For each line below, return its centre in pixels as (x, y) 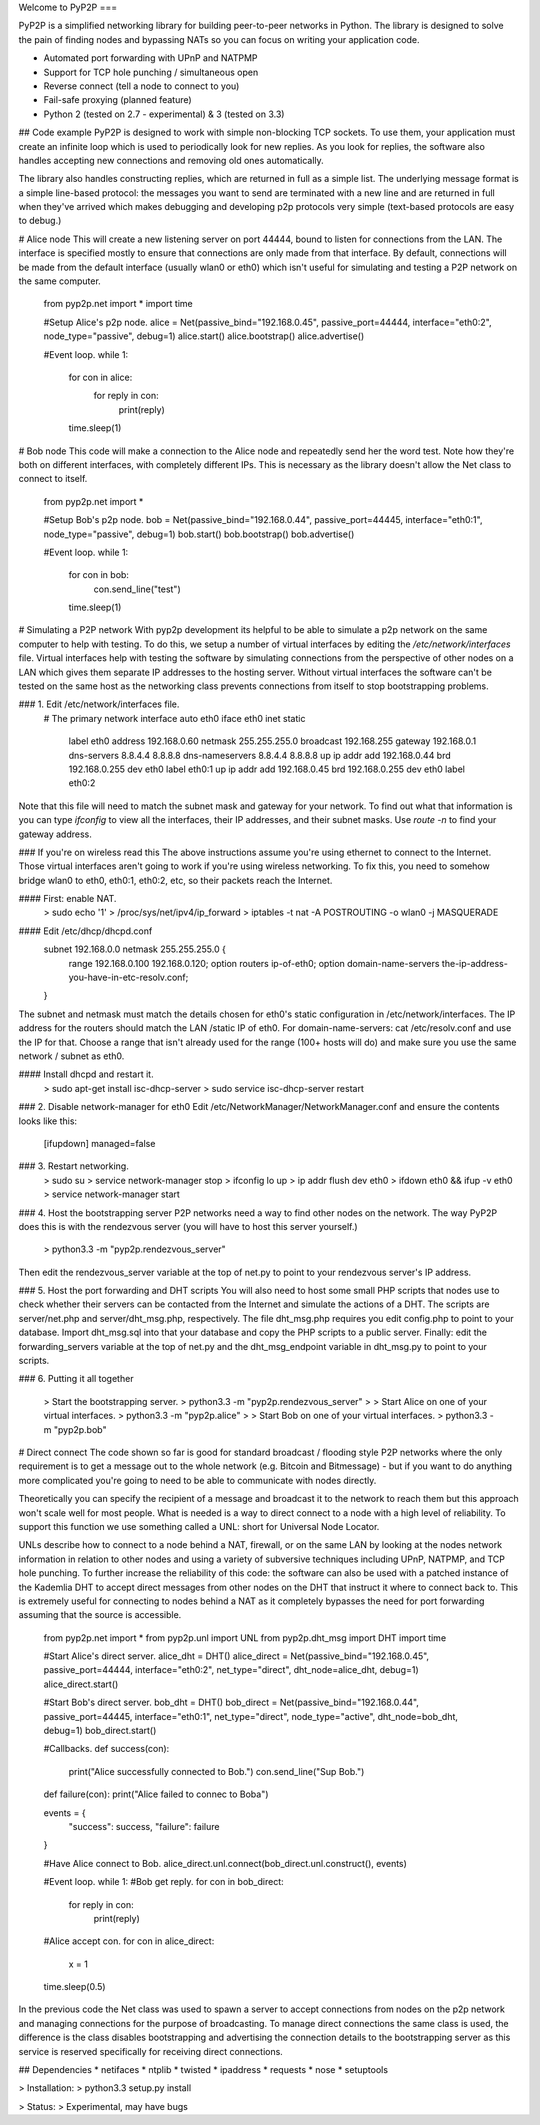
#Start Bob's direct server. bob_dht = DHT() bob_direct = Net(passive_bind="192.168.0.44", (231, 1702)
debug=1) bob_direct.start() (100, 1731)
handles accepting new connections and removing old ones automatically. (171, 160)
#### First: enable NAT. (67, 899)
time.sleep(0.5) (74, 1987)
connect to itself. (53, 479)
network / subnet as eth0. (71, 1056)
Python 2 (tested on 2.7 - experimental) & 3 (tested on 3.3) (164, 114)
